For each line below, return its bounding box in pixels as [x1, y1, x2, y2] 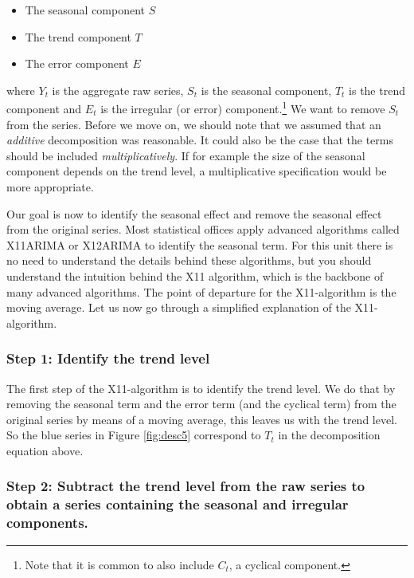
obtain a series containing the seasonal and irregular [6, 494, 349, 514]
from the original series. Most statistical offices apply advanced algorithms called [6, 221, 400, 238]
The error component [25, 55, 129, 72]
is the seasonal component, [201, 81, 332, 98]
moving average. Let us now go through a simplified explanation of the [6, 299, 351, 316]
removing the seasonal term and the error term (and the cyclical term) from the [6, 395, 396, 412]
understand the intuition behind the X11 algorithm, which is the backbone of [6, 267, 384, 284]
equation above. [6, 442, 84, 458]
